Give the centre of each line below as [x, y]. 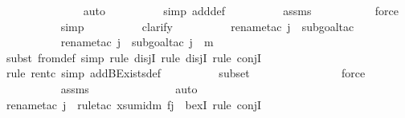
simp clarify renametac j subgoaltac [207, 26]
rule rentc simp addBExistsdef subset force [186, 73]
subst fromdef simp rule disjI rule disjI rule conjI [134, 57]
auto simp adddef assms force [241, 10]
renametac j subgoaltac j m [137, 42]
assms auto [129, 88]
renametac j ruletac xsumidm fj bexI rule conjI [134, 104]
